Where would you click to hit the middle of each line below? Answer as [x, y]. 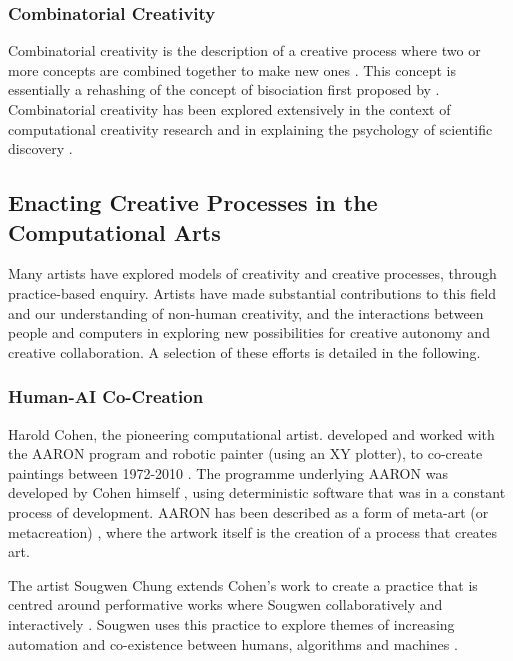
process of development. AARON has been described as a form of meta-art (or [248, 511]
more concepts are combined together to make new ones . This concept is [232, 69]
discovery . [40, 148]
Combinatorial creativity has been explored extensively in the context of [229, 109]
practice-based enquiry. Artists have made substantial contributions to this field [252, 292]
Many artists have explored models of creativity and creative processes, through [252, 273]
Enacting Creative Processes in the [193, 202]
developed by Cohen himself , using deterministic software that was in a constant [257, 492]
